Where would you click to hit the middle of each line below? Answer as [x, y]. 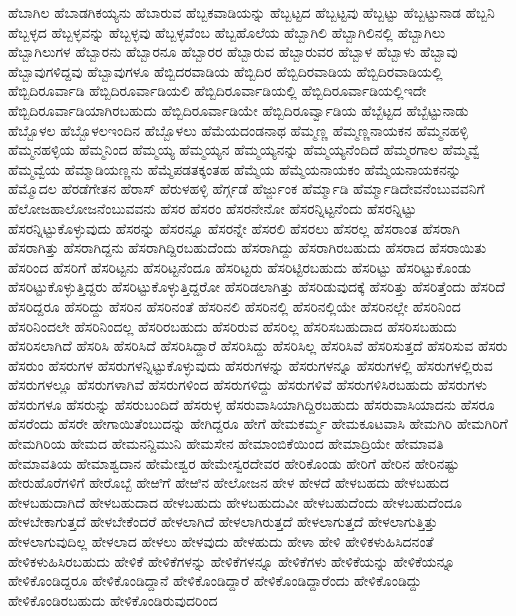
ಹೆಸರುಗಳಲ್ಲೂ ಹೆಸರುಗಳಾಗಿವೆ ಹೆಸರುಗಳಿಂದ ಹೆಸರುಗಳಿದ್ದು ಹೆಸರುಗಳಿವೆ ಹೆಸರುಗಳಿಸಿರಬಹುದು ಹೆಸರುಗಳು [247, 384]
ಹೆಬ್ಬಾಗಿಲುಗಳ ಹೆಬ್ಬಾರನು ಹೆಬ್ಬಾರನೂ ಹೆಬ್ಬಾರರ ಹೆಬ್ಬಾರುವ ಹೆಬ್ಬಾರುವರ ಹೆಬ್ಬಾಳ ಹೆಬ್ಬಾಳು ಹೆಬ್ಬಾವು [233, 51]
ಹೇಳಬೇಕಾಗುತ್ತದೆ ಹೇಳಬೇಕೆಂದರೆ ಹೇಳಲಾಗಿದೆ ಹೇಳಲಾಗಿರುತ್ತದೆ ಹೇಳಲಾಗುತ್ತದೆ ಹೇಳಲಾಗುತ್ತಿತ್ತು [223, 521]
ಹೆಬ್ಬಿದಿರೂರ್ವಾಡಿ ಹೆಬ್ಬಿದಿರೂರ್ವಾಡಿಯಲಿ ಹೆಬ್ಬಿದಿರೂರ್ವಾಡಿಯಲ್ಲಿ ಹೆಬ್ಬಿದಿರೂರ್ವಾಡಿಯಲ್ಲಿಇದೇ [217, 90]
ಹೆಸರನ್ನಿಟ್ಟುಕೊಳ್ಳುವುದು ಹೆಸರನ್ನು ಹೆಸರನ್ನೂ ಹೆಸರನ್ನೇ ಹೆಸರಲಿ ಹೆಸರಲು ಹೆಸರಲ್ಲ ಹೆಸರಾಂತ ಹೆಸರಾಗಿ [234, 227]
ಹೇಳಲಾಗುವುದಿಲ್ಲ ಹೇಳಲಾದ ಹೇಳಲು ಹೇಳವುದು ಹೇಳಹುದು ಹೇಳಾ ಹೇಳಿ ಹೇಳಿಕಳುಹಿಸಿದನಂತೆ [221, 541]
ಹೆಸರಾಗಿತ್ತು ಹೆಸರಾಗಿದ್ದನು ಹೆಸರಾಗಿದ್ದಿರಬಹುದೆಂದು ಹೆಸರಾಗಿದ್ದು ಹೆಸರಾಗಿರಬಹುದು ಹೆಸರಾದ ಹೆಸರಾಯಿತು [247, 247]
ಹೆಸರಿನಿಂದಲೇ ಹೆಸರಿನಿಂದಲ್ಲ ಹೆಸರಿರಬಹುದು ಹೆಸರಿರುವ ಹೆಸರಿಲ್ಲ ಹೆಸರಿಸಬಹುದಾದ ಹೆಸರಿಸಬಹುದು [232, 325]
